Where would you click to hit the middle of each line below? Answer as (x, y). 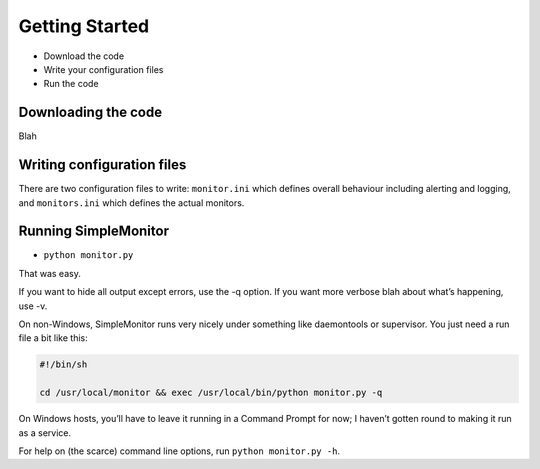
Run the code (71, 84)
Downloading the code (90, 112)
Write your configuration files (103, 69)
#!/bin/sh (63, 364)
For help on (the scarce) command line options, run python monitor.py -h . (179, 451)
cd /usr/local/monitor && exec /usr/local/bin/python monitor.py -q (211, 393)
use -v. (33, 306)
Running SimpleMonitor (94, 231)
